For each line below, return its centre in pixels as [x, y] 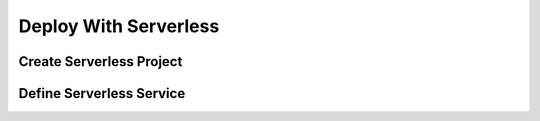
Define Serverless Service [102, 93]
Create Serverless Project [100, 61]
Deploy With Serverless [119, 26]
